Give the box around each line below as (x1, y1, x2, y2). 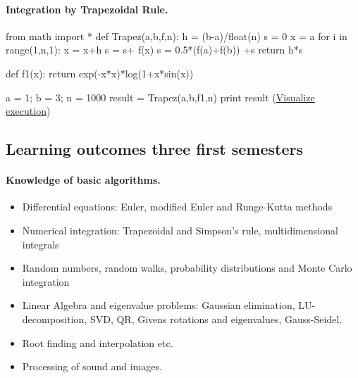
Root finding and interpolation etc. (22, 335, 173, 350)
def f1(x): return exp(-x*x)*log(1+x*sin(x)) (6, 65, 194, 80)
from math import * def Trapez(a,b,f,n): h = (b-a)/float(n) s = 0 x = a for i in (6, 28, 347, 43)
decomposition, (22, 311, 87, 326)
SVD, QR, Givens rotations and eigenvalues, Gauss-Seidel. (89, 311, 342, 326)
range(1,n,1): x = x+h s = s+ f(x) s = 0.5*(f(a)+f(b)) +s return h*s (6, 42, 303, 57)
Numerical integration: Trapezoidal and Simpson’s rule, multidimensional (22, 222, 338, 237)
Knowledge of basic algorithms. (6, 172, 161, 187)
